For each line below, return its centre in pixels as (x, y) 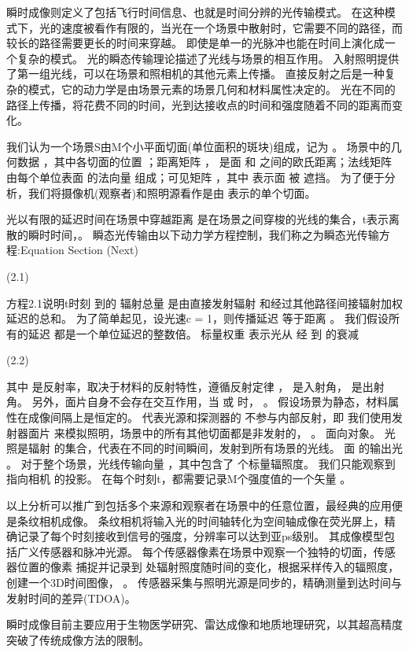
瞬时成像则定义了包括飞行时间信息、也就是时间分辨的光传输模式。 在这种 (195, 12)
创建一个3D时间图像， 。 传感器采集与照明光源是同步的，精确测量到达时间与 (204, 582)
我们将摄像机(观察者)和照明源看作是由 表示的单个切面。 (172, 192)
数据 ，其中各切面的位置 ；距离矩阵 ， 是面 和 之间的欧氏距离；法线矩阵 (204, 162)
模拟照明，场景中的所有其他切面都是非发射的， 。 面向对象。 (223, 432)
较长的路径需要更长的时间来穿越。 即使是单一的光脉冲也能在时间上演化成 (195, 43)
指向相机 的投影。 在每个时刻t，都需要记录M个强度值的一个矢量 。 (179, 479)
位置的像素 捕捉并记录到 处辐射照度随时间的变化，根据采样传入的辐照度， (208, 567)
